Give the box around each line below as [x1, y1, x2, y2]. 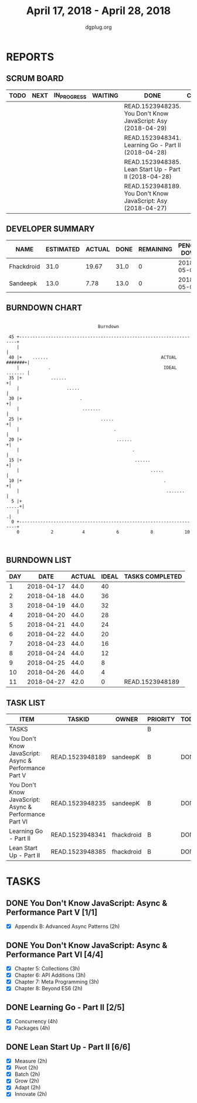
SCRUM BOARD [6, 73, 64, 83]
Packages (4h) [14, 1024, 50, 1031]
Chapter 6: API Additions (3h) [14, 972, 86, 979]
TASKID [67, 715, 90, 723]
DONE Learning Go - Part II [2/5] [6, 1002, 125, 1012]
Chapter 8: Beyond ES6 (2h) [14, 985, 83, 992]
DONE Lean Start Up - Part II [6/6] [6, 1042, 131, 1052]
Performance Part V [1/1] [6, 907, 98, 917]
